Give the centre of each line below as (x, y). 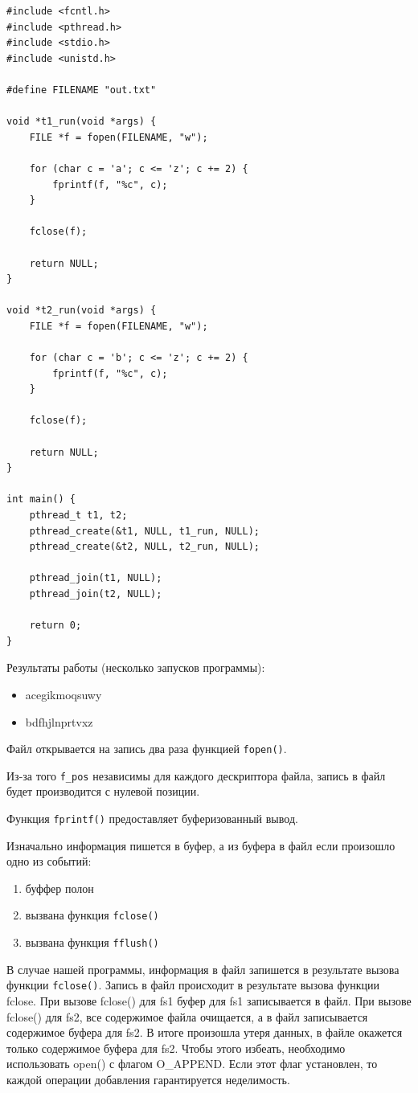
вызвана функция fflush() (92, 942)
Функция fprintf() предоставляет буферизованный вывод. (152, 819)
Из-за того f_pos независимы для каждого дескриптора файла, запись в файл (196, 775)
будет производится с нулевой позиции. (103, 791)
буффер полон (59, 888)
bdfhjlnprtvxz (59, 721)
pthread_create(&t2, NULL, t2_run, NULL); (144, 547)
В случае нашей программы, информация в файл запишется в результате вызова (203, 969)
